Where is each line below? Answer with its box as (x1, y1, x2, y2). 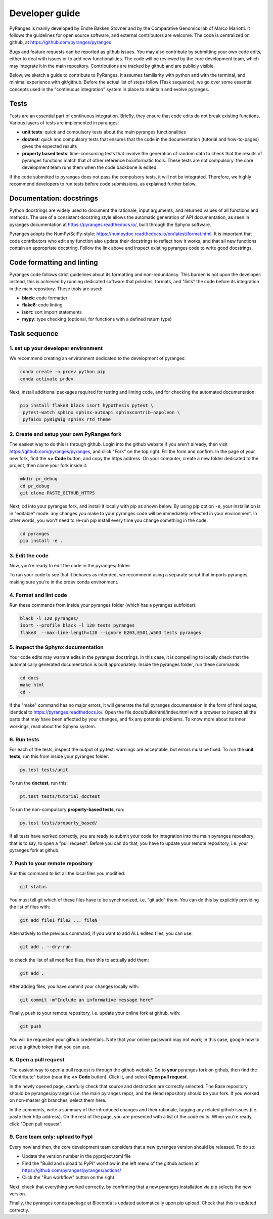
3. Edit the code (9, 552, 49, 559)
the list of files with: (9, 904, 51, 910)
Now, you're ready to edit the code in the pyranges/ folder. (9, 563, 131, 569)
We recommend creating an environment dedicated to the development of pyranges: (9, 355, 186, 362)
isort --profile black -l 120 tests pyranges (20, 622, 135, 628)
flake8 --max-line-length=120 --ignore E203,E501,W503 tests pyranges (20, 629, 202, 636)
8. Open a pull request (9, 1056, 65, 1063)
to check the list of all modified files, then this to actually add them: (9, 957, 149, 963)
